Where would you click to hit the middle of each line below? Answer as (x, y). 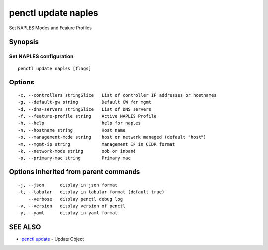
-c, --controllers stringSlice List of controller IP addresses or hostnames (117, 95)
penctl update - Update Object (53, 239)
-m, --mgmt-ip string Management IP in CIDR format (97, 144)
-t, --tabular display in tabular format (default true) (91, 192)
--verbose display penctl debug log (75, 199)
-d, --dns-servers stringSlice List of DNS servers (85, 109)
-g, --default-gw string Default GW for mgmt (85, 102)
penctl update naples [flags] (55, 68)
